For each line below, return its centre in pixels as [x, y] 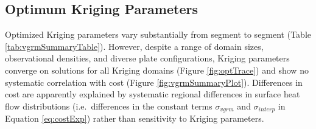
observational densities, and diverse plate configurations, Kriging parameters [147, 58]
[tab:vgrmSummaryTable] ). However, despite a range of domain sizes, [134, 46]
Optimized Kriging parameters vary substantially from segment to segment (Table [158, 34]
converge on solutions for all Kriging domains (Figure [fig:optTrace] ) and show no [157, 70]
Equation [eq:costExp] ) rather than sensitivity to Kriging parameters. [135, 118]
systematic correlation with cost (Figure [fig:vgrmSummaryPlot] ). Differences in [154, 82]
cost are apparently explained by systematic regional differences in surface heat [153, 94]
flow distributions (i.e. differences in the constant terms [109, 106]
